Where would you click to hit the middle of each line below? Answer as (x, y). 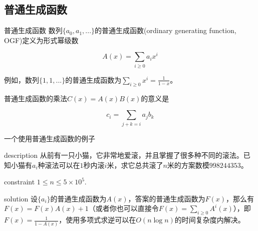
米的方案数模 (188, 165)
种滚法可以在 (59, 165)
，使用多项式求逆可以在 (97, 220)
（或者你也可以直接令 (123, 208)
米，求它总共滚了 (135, 165)
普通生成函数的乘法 (36, 98)
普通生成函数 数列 (33, 30)
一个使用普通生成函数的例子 (50, 138)
